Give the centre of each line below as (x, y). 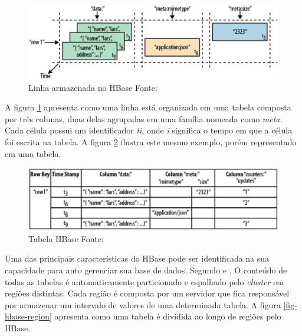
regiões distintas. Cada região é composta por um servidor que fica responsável (147, 293)
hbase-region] (28, 316)
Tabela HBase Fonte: (66, 238)
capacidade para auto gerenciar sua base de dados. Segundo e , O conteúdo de (146, 270)
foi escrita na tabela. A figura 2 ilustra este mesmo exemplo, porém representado (151, 141)
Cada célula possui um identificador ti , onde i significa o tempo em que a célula (149, 130)
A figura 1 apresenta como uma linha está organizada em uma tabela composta (148, 107)
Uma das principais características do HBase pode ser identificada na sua (137, 258)
